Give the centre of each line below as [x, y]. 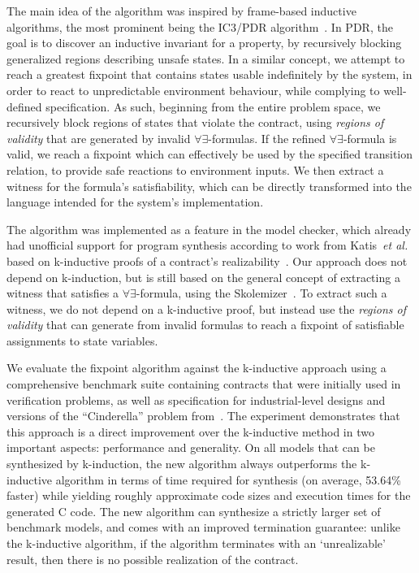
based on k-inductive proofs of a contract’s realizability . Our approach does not [207, 260]
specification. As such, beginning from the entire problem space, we [213, 106]
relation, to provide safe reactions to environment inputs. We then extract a [195, 169]
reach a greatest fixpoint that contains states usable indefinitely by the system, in [209, 74]
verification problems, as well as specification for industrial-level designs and [196, 399]
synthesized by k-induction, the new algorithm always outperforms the [182, 464]
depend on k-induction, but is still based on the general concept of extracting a [203, 277]
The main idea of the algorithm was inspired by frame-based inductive [181, 11]
